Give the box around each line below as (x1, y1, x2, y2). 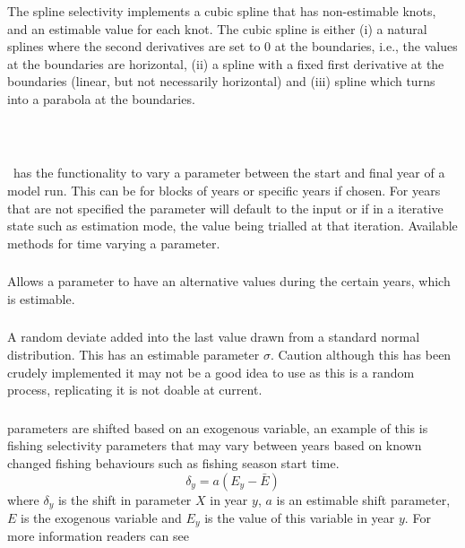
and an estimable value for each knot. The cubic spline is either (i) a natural (7, 19, 427, 38)
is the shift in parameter (57, 490, 192, 509)
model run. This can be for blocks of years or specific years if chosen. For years (7, 181, 441, 200)
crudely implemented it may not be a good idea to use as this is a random (7, 362, 415, 381)
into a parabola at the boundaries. (7, 89, 195, 108)
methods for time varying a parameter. (7, 233, 220, 252)
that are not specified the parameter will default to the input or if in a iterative (7, 198, 443, 217)
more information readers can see (7, 526, 189, 545)
